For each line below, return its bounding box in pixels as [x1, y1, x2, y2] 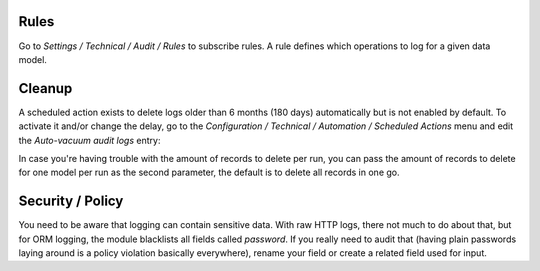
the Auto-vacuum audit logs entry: [18, 134, 161, 146]
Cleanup [18, 80, 73, 97]
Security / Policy [18, 193, 124, 210]
